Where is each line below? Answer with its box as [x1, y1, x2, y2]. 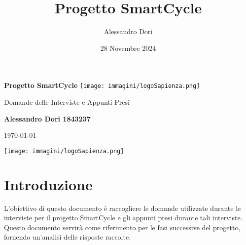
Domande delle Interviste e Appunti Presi [4, 96, 130, 107]
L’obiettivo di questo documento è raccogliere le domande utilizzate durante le [4, 203, 241, 213]
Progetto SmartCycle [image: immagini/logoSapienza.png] [4, 80, 200, 90]
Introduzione [4, 174, 93, 194]
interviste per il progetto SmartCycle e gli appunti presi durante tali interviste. [4, 212, 243, 223]
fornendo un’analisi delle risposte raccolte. [4, 232, 131, 242]
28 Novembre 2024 [100, 42, 156, 53]
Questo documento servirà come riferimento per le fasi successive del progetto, [4, 222, 241, 232]
